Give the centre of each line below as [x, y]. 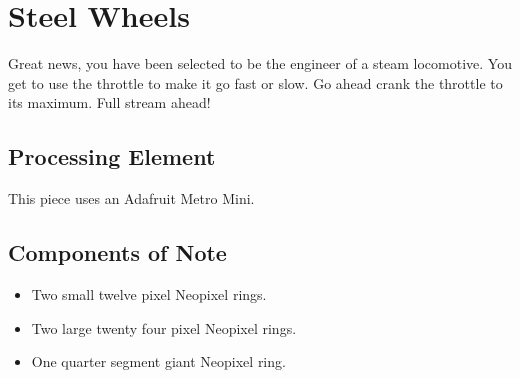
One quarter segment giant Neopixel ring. [158, 361]
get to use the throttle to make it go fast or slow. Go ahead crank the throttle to [255, 82]
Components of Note [117, 252]
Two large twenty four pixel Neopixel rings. [164, 327]
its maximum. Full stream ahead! [109, 102]
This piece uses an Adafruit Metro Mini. [131, 198]
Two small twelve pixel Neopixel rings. [149, 293]
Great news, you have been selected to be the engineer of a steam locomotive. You [260, 63]
